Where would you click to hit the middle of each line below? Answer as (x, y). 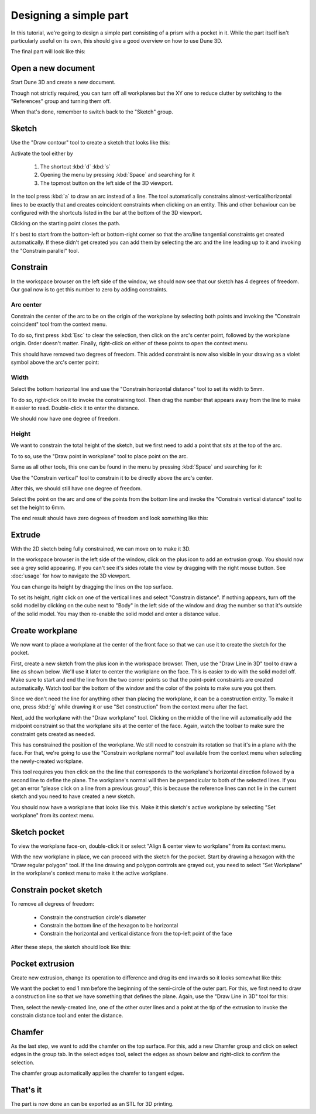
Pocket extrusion (42, 963)
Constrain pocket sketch (56, 890)
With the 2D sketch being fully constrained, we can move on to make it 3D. (101, 549)
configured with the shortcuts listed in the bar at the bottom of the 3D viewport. (107, 213)
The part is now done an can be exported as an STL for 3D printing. (92, 1104)
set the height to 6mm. (38, 507)
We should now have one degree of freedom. (65, 419)
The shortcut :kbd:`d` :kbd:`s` (75, 167)
